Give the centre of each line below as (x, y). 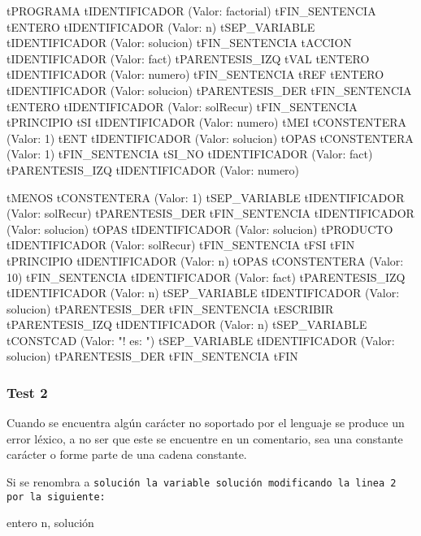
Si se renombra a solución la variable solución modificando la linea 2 (202, 482)
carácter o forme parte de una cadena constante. (127, 454)
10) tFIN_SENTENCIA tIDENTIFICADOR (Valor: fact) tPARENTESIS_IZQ (206, 277)
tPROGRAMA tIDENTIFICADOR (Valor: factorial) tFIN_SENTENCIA (191, 11)
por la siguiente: (56, 497)
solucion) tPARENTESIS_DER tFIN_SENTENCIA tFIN (152, 356)
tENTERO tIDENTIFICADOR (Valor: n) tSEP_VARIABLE (161, 26)
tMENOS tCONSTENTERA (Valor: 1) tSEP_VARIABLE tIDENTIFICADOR (206, 197)
